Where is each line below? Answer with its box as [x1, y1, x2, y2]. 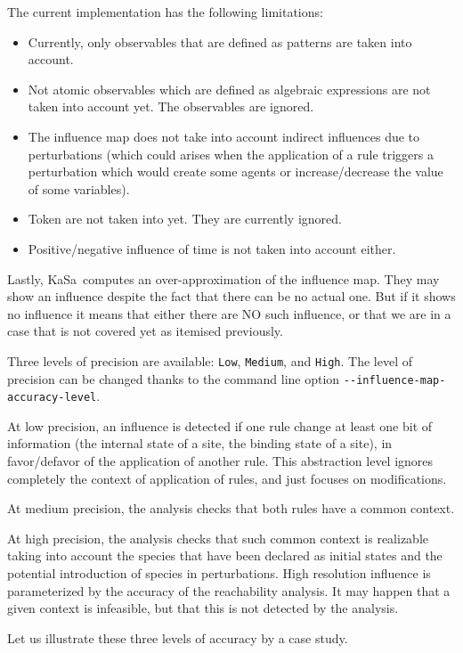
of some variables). [28, 179, 130, 198]
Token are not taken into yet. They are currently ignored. [28, 209, 342, 228]
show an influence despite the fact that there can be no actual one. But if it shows [7, 287, 456, 306]
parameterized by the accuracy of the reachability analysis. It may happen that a [7, 581, 451, 600]
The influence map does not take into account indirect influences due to [28, 127, 420, 145]
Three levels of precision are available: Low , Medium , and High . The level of [7, 351, 413, 370]
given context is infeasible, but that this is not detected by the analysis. [7, 599, 399, 617]
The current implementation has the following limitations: [7, 3, 323, 20]
